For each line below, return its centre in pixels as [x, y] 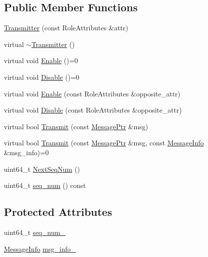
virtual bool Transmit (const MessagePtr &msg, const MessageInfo [104, 143]
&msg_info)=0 [26, 152]
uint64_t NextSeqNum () [42, 169]
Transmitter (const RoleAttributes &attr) [66, 28]
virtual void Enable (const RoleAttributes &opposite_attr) [92, 93]
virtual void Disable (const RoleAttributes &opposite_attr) [93, 110]
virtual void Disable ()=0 [42, 77]
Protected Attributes [58, 212]
